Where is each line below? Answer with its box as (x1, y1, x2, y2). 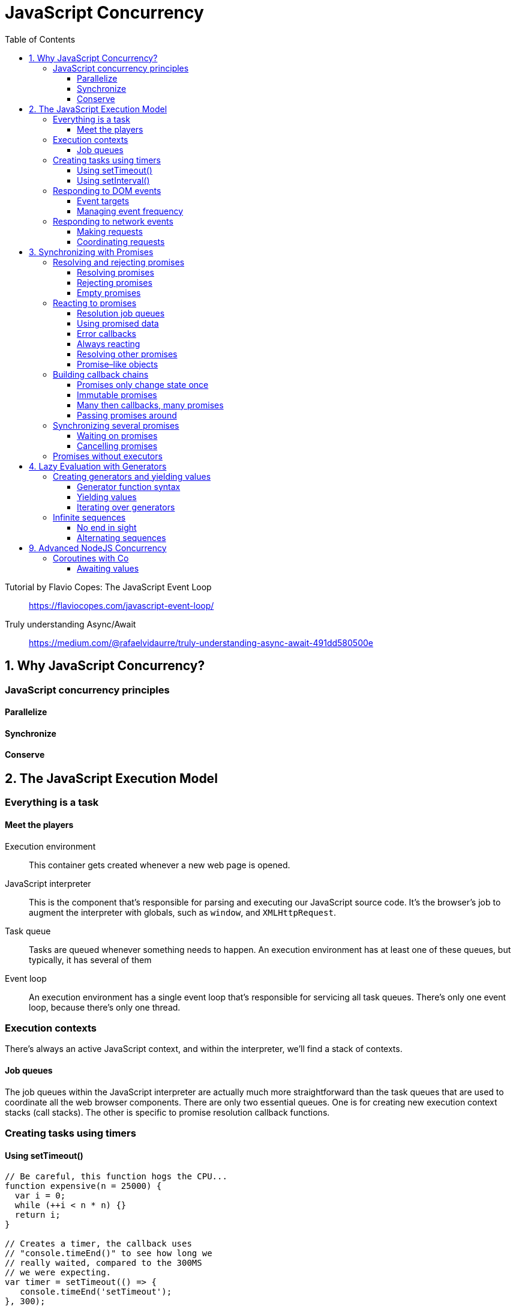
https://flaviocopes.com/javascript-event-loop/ (29, 600, 214, 611)
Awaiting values (77, 563, 139, 573)
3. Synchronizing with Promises (29, 246, 154, 257)
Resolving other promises (77, 348, 178, 359)
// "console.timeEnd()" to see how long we (5, 1248, 212, 1259)
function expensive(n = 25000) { (5, 1181, 162, 1191)
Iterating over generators (77, 501, 175, 512)
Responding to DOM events (53, 185, 161, 196)
